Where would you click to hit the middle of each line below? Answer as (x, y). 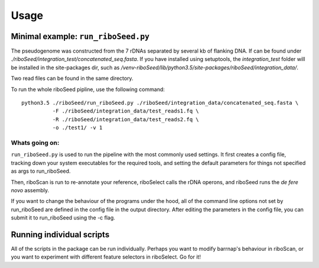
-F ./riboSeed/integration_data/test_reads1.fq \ (126, 111)
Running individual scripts (60, 235)
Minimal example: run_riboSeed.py (80, 36)
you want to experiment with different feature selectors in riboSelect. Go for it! (106, 257)
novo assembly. (30, 190)
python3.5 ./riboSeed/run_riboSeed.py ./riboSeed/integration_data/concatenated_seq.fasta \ (160, 103)
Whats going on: (35, 143)
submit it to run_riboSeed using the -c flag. (63, 218)
